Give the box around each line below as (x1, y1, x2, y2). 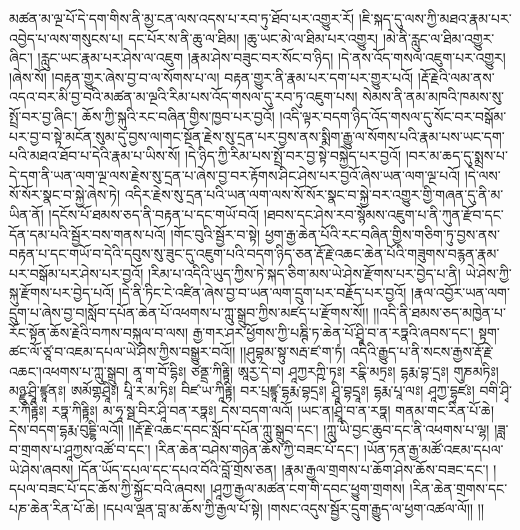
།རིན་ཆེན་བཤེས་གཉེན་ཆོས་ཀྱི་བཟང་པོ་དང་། (155, 439, 360, 460)
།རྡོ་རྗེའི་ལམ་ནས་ (417, 66, 495, 87)
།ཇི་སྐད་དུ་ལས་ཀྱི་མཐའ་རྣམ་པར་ (358, 8, 512, 28)
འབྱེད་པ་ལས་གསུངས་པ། (9, 27, 124, 48)
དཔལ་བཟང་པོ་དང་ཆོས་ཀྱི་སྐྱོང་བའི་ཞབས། (9, 478, 206, 499)
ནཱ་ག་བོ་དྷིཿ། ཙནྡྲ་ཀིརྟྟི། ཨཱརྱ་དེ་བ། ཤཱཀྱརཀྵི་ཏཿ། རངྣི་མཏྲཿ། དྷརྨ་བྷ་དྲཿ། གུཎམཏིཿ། (132, 360, 499, 381)
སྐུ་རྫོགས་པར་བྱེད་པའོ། (9, 282, 115, 303)
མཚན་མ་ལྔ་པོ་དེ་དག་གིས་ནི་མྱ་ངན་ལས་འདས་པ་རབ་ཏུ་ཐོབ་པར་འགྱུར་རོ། (9, 8, 355, 28)
